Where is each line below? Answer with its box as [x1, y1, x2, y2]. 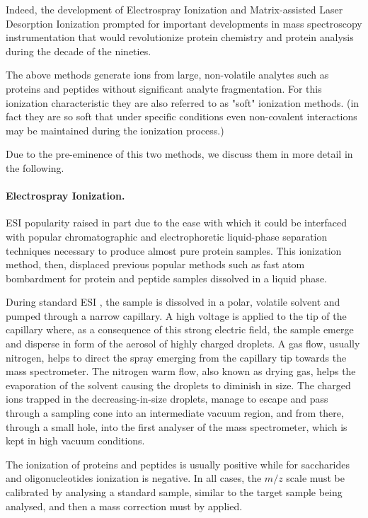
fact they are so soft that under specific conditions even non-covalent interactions [6, 109, 357, 124]
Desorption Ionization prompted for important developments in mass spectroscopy [6, 16, 362, 30]
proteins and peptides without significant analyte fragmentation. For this [6, 81, 322, 96]
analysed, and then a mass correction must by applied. [6, 498, 243, 513]
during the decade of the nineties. [6, 43, 151, 58]
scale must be [286, 471, 345, 485]
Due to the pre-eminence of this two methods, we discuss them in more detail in [6, 146, 353, 161]
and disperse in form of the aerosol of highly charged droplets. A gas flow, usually [6, 336, 360, 351]
